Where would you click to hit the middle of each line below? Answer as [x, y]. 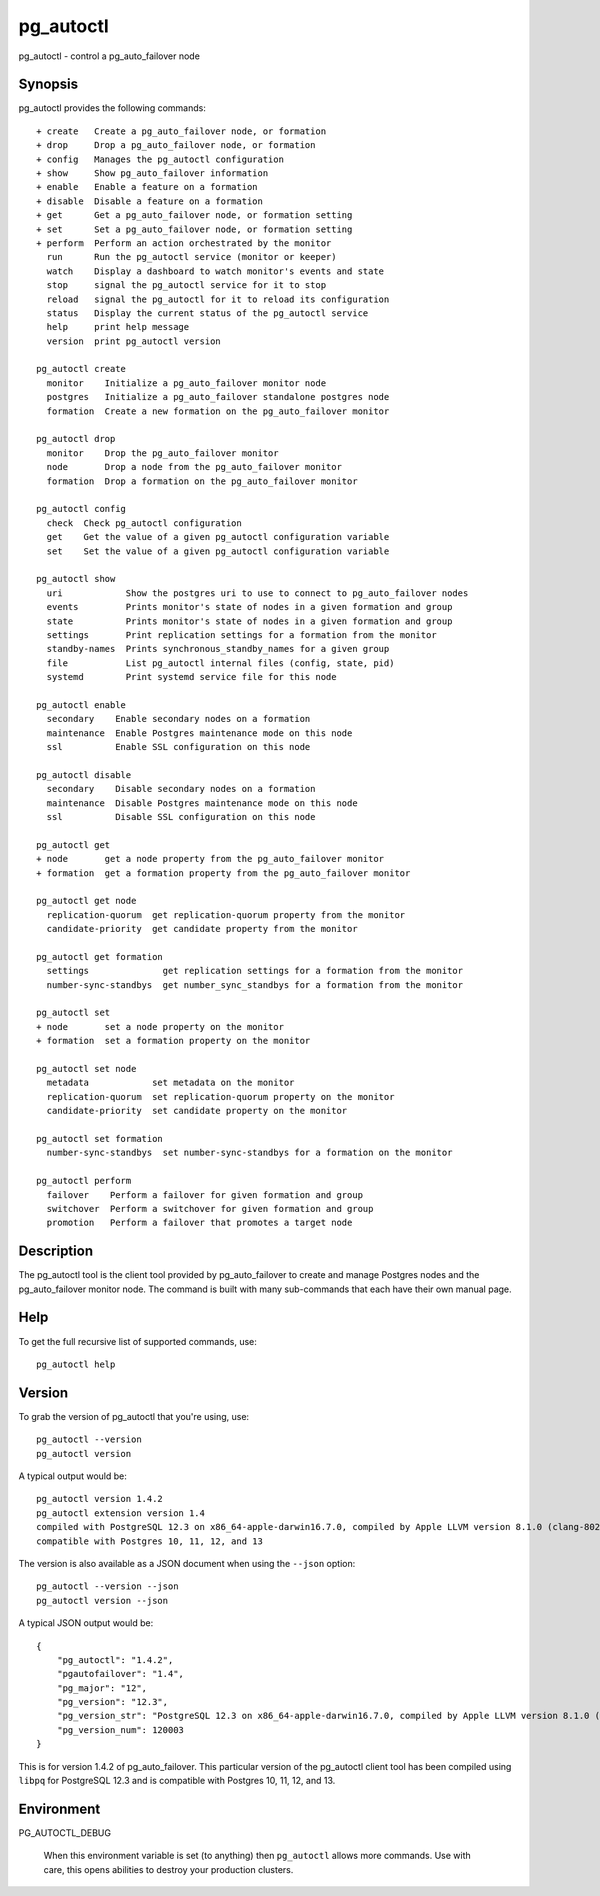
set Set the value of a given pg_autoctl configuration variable [218, 551]
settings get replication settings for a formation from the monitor [255, 971]
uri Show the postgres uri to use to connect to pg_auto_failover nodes [257, 593]
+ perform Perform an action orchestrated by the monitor [184, 243]
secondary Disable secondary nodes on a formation [181, 789]
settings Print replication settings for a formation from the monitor [241, 634]
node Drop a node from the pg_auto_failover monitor [194, 467]
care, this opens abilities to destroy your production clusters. [168, 1869]
